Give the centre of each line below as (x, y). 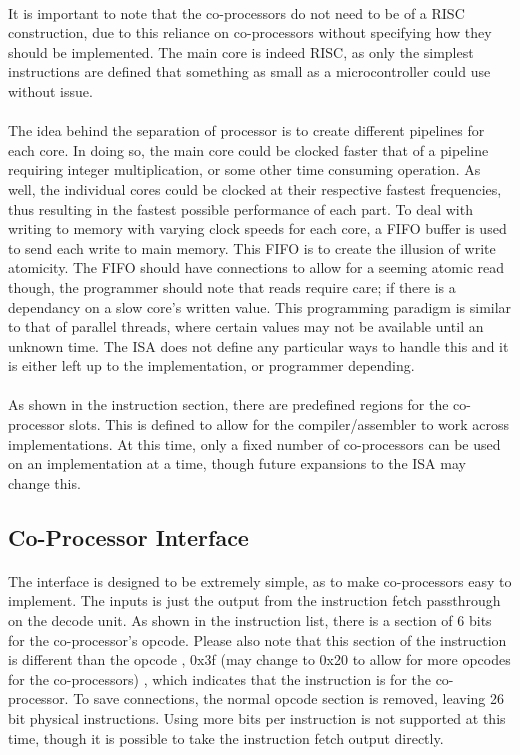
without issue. (50, 90)
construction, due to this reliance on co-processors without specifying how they (250, 32)
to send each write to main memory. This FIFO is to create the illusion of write (252, 247)
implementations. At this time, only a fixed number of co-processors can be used (254, 443)
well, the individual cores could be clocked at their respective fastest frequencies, (255, 188)
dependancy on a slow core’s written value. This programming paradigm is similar (260, 306)
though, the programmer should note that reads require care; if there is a (232, 286)
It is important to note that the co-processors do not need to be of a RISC (236, 12)
